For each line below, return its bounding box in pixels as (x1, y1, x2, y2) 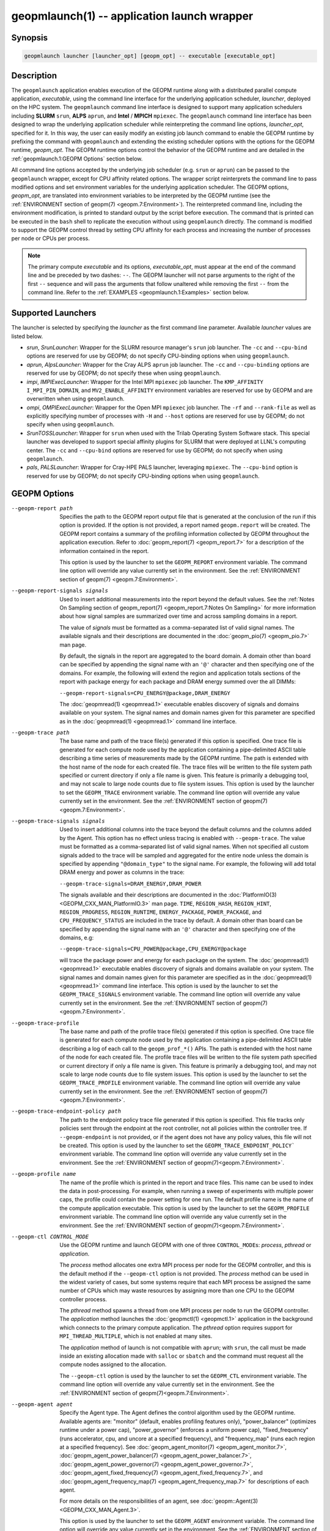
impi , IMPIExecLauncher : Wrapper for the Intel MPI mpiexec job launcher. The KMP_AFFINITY (26, 378, 264, 385)
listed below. (11, 333, 43, 340)
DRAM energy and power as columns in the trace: (59, 868, 185, 876)
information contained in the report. (59, 547, 149, 554)
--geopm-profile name (11, 1170, 76, 1178)
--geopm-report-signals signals (11, 587, 108, 594)
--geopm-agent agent (11, 1401, 73, 1408)
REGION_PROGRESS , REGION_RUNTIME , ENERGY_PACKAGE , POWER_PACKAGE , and (59, 908, 262, 916)
